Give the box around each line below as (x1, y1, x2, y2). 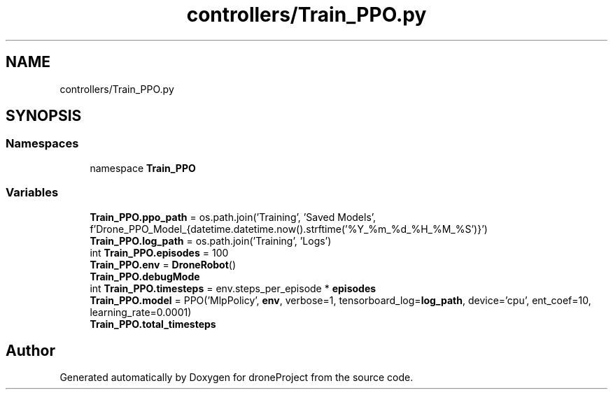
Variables (6, 185, 59, 200)
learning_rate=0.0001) (90, 306, 192, 318)
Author (6, 341, 55, 359)
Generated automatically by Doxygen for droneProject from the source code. (59, 371, 414, 384)
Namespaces (6, 136, 79, 151)
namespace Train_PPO (90, 161, 196, 174)
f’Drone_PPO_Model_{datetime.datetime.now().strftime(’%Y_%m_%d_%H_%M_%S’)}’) (90, 222, 488, 235)
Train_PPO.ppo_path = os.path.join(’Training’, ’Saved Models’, (90, 210, 376, 223)
